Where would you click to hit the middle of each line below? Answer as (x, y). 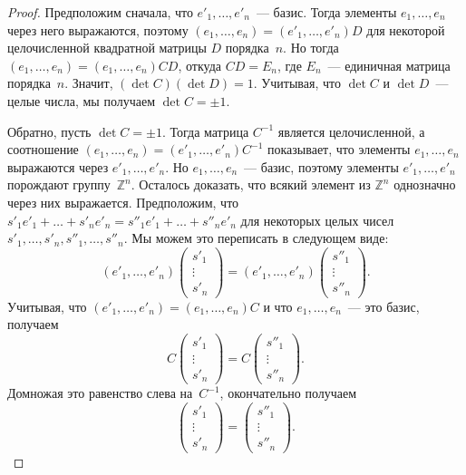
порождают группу (59, 184)
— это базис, (383, 306)
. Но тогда (311, 48)
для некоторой (406, 29)
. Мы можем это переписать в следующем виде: (256, 238)
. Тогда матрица (205, 131)
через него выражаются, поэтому (98, 29)
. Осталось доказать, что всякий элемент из (251, 184)
